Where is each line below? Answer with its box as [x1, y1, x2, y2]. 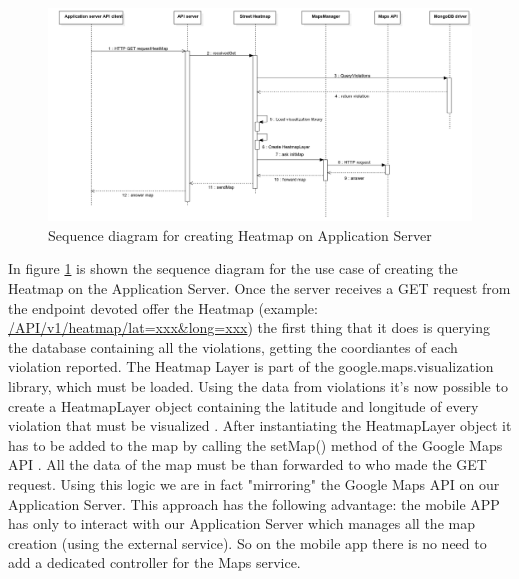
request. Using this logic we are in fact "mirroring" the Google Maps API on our [8, 473, 500, 494]
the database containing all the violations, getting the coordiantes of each [8, 336, 458, 357]
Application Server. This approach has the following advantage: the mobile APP [8, 493, 500, 514]
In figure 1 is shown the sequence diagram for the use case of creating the [8, 258, 458, 279]
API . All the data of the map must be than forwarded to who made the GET [8, 454, 487, 475]
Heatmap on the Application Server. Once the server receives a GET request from [8, 278, 511, 299]
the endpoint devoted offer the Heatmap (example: [8, 297, 318, 318]
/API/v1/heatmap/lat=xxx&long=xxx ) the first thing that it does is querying [8, 317, 491, 338]
